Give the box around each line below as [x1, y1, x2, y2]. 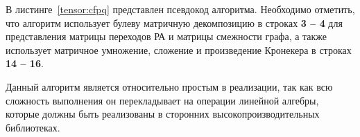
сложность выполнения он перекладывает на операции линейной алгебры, [6, 93, 319, 107]
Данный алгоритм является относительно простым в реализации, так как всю [6, 79, 333, 93]
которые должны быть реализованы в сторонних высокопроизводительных [6, 107, 320, 121]
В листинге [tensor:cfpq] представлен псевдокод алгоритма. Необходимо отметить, [6, 2, 355, 16]
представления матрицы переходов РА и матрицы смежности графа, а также [6, 29, 327, 44]
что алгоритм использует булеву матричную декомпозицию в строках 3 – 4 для [6, 15, 343, 30]
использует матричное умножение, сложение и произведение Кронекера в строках [6, 42, 352, 57]
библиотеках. [6, 120, 60, 134]
